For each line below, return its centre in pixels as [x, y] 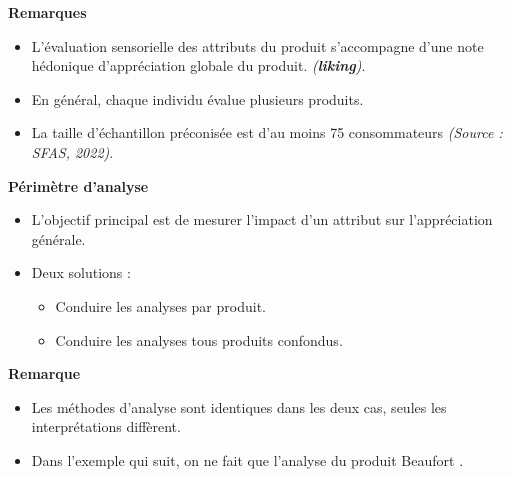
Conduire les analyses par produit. [160, 305]
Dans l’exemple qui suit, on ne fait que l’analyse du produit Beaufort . [247, 459]
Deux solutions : [81, 272]
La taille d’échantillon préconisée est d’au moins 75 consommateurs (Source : [267, 132]
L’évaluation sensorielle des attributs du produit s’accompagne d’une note [257, 45]
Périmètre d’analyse [78, 185]
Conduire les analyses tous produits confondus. [199, 339]
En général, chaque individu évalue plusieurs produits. [197, 98]
